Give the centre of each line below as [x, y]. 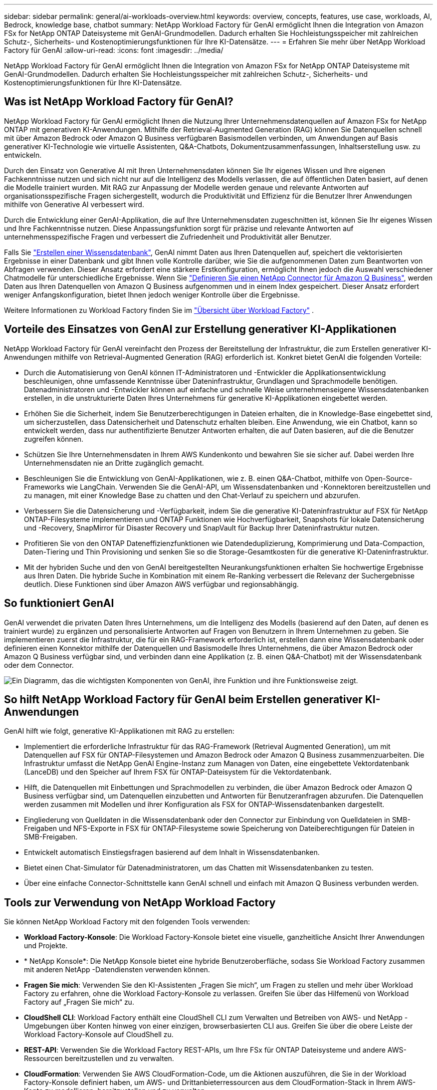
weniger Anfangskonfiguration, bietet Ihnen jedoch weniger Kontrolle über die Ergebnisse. [152, 294]
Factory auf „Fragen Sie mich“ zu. [79, 1002]
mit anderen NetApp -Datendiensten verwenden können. [117, 970]
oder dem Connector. [39, 665]
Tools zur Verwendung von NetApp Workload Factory [140, 902]
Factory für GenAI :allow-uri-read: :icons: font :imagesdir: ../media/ [114, 50]
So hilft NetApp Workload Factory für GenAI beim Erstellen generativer [183, 699]
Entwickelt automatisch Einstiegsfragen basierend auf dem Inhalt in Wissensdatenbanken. [172, 852]
